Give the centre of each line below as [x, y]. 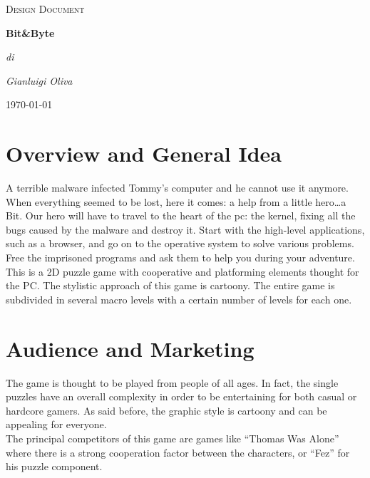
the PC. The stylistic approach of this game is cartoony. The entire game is [170, 285]
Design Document [45, 9]
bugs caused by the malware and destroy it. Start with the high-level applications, [185, 229]
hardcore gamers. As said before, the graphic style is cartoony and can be [166, 410]
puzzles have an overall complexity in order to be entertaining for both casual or [181, 396]
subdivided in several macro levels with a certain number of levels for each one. [179, 299]
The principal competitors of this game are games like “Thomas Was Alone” [173, 438]
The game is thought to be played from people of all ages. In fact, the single [172, 382]
